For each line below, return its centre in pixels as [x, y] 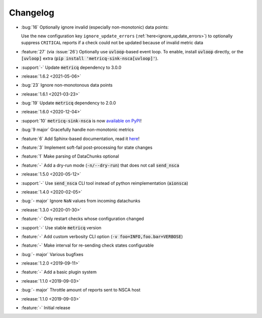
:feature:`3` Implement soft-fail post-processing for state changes [87, 147]
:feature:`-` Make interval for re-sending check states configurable [88, 245]
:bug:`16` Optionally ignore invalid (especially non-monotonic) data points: [95, 27]
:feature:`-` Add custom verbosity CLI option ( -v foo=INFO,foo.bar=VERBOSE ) [102, 236]
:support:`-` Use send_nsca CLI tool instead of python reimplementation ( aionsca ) [105, 183]
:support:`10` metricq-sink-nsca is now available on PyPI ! [81, 121]
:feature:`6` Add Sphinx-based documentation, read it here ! [80, 139]
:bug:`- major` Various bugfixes [52, 254]
